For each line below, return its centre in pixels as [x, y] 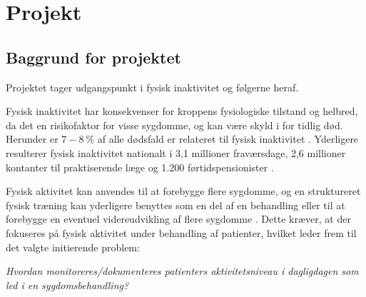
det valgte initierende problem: [73, 247]
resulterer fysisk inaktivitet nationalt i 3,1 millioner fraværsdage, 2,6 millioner [176, 152]
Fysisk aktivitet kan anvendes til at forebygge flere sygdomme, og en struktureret [183, 191]
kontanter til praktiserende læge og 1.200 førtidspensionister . [140, 167]
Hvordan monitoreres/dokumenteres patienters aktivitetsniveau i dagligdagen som [182, 271]
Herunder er [32, 139]
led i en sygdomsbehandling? [67, 285]
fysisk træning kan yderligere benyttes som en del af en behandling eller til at [176, 205]
